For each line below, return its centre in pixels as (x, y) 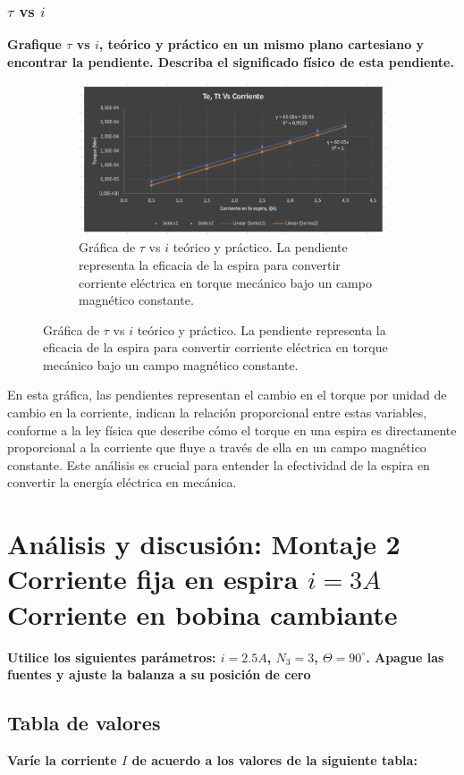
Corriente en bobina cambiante (202, 614)
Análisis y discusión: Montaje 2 (204, 544)
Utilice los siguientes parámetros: (112, 657)
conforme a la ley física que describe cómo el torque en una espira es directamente (232, 430)
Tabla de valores (84, 723)
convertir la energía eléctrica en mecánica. (122, 482)
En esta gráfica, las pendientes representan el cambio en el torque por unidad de (227, 395)
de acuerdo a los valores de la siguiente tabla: (274, 759)
